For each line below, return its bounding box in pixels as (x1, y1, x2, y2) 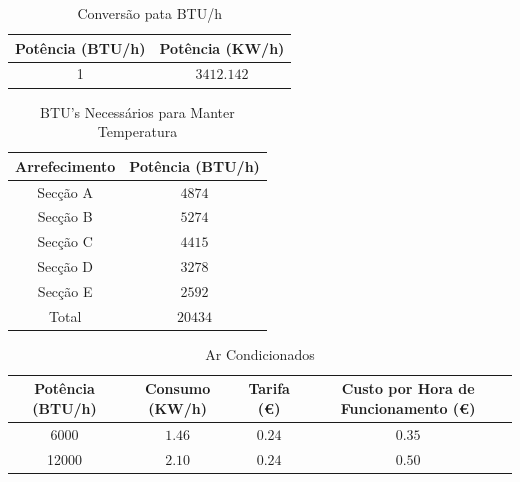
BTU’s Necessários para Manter (40, 101, 235, 122)
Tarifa (248, 378, 290, 399)
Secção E (37, 280, 93, 301)
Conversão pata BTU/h (77, 3, 222, 23)
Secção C (37, 231, 93, 252)
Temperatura (97, 121, 178, 142)
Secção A (37, 181, 93, 202)
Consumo (144, 378, 211, 399)
